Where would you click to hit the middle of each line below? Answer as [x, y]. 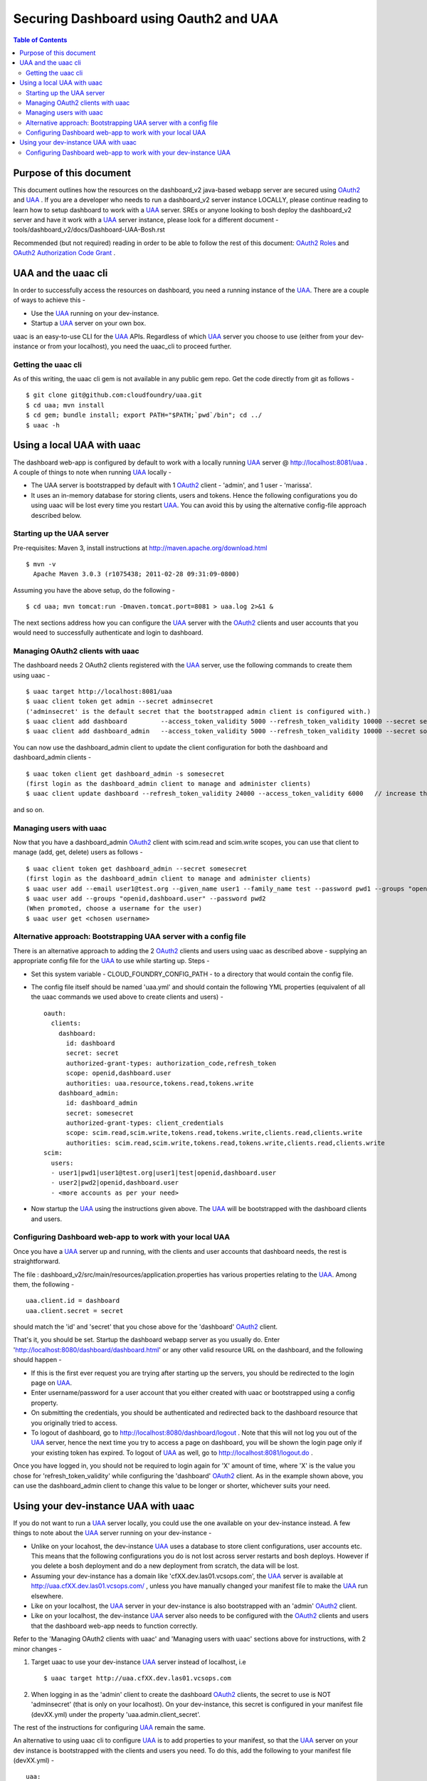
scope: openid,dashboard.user [118, 1073]
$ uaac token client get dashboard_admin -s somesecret [125, 774]
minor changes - [37, 1648]
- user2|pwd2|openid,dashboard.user [115, 1183]
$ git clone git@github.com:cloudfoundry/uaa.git [114, 395]
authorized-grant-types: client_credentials [145, 1123]
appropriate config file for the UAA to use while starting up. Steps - [111, 961]
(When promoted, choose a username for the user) [114, 909]
